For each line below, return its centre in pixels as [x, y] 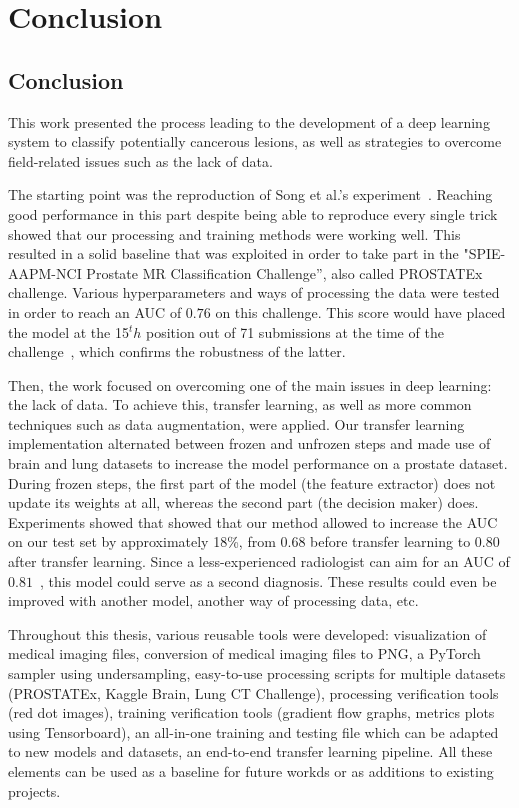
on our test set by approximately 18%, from [142, 541]
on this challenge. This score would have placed [360, 311]
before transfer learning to [390, 541]
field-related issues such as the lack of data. [140, 160]
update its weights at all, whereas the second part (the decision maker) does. [243, 502]
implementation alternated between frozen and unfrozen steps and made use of [249, 443]
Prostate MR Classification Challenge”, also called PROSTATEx [284, 272]
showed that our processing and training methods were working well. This [234, 233]
